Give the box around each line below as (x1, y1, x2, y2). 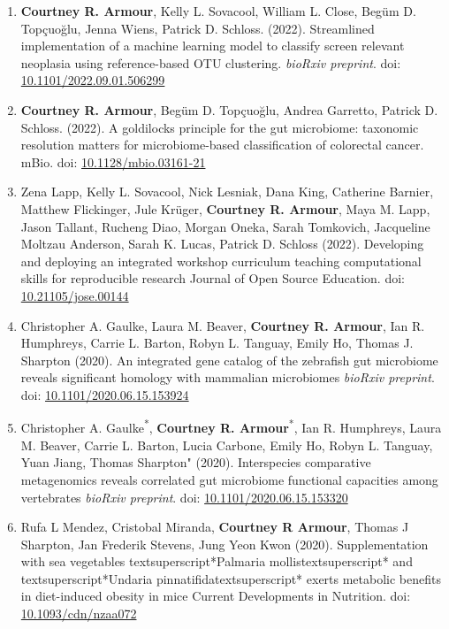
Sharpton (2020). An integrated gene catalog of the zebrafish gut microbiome (20, 350, 438, 369)
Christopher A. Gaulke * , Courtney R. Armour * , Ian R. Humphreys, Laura (20, 416, 442, 437)
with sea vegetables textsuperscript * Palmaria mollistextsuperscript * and (20, 552, 413, 571)
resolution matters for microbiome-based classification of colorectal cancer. (20, 135, 424, 154)
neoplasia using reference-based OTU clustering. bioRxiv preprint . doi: (20, 53, 401, 72)
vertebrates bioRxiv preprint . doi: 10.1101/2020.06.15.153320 (20, 487, 348, 506)
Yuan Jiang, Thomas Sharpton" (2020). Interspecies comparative (20, 453, 371, 472)
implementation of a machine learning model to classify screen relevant (20, 36, 405, 55)
